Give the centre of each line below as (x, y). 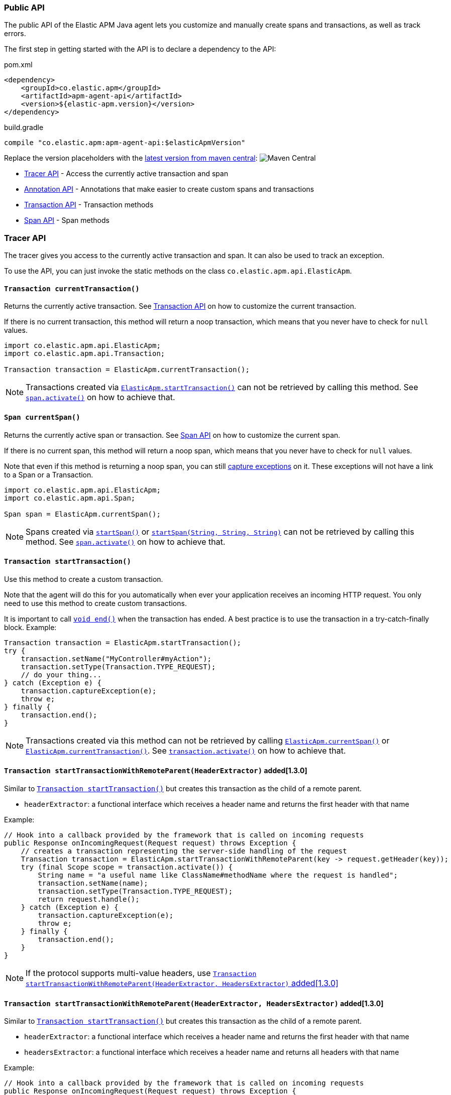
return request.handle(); (89, 899)
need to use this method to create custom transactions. (95, 603)
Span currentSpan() (42, 417)
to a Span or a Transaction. (49, 474)
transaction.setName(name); (93, 883)
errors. (15, 34)
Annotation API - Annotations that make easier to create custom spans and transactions (169, 189)
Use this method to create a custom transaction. (84, 579)
